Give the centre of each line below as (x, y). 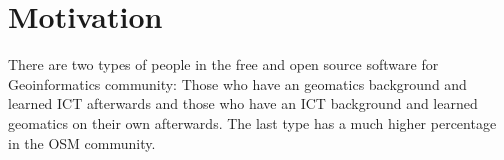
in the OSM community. (82, 142)
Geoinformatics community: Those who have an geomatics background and (237, 83)
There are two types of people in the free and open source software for (223, 64)
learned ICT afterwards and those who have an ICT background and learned (243, 103)
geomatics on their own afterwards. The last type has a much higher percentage (252, 122)
